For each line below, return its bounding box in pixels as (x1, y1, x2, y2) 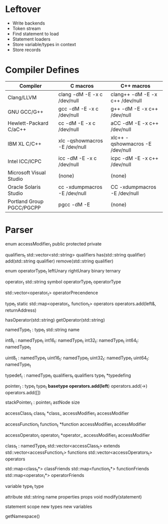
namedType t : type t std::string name (5, 327, 80, 334)
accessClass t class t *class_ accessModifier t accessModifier (5, 410, 129, 417)
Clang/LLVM (7, 94, 37, 101)
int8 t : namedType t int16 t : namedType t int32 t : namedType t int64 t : (5, 337, 139, 345)
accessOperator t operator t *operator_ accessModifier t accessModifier (5, 432, 150, 439)
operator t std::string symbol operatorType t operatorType (5, 279, 121, 286)
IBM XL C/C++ (7, 140, 41, 147)
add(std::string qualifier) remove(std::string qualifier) (5, 258, 113, 264)
